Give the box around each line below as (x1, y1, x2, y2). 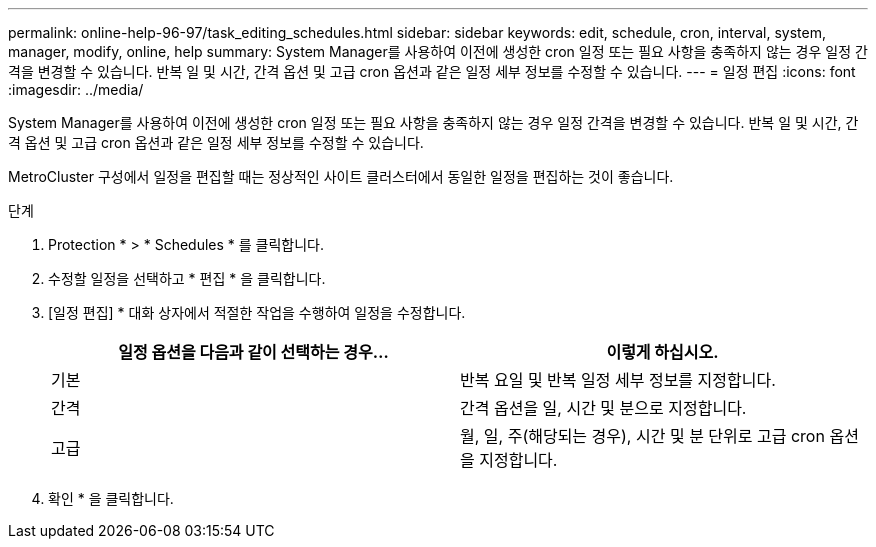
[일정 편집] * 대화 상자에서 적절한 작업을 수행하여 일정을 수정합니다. (48, 304, 466, 321)
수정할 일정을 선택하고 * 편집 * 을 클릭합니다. (48, 270, 326, 287)
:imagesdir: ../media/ (8, 81, 144, 98)
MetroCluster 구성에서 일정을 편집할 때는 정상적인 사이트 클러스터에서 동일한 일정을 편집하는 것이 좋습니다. (8, 168, 674, 185)
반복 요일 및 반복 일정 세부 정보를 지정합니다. (460, 370, 776, 390)
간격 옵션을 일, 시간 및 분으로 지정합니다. (460, 398, 747, 418)
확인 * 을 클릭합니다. (48, 490, 174, 507)
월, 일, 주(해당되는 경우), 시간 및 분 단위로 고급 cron (460, 426, 825, 446)
